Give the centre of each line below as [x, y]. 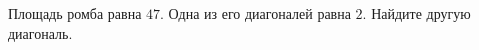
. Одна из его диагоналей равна [255, 13]
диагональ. [40, 32]
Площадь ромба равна [75, 13]
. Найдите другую [416, 13]
